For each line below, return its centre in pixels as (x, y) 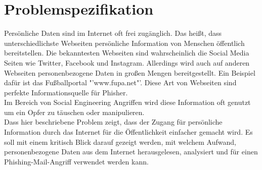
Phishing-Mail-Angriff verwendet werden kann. (76, 161)
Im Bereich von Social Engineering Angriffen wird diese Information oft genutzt (127, 102)
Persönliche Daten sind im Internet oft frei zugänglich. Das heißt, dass (113, 33)
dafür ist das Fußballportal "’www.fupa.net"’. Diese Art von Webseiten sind (120, 82)
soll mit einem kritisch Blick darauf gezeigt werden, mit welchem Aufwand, (120, 141)
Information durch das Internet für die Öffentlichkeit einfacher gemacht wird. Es (128, 132)
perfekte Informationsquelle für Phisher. (66, 92)
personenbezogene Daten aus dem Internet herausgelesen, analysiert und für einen (131, 152)
